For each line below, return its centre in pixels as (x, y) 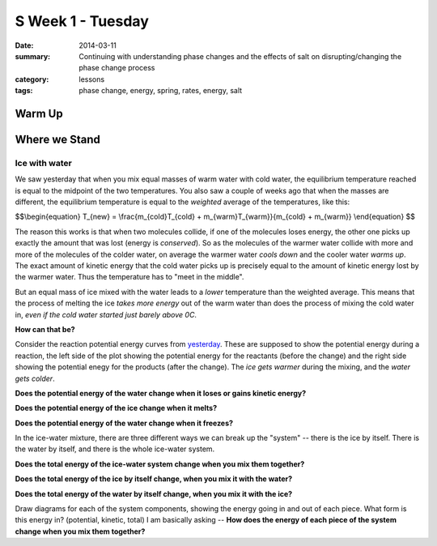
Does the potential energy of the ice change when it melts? (116, 408)
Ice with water (43, 163)
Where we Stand (57, 139)
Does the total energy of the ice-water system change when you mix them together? (160, 464)
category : (32, 79)
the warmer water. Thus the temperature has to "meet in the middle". (129, 277)
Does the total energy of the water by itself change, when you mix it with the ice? (154, 493)
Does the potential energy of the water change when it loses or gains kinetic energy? (161, 393)
